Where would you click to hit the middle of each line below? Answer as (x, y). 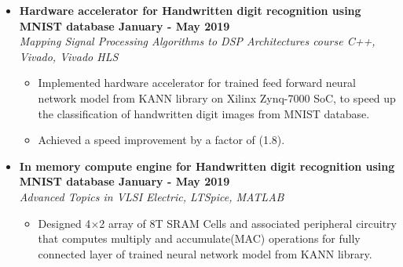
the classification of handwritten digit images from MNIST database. (204, 113)
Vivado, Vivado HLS (69, 56)
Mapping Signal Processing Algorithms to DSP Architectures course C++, (197, 41)
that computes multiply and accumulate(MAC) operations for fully (199, 238)
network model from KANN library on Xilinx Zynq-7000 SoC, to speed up (217, 97)
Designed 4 (64, 223)
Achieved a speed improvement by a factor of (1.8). (161, 140)
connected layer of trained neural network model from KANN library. (205, 253)
